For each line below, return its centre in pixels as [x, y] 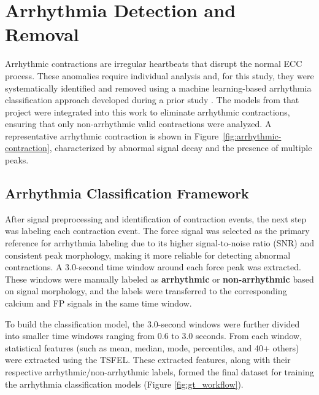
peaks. [17, 160]
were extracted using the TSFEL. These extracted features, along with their [148, 360]
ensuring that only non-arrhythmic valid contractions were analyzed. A [138, 124]
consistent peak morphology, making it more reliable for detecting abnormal [148, 255]
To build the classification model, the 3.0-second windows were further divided [152, 323]
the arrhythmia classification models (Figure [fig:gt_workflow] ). [124, 384]
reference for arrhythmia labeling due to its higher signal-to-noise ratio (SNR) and [159, 243]
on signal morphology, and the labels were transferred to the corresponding [146, 291]
